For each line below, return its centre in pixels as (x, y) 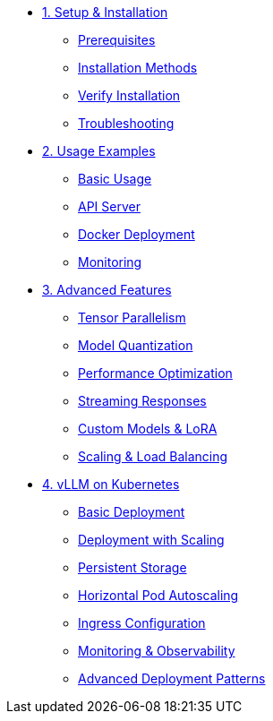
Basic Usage (115, 179)
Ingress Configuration (142, 623)
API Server (109, 206)
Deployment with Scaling (151, 540)
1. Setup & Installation (105, 12)
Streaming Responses (142, 401)
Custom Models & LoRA (148, 429)
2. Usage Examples (99, 151)
